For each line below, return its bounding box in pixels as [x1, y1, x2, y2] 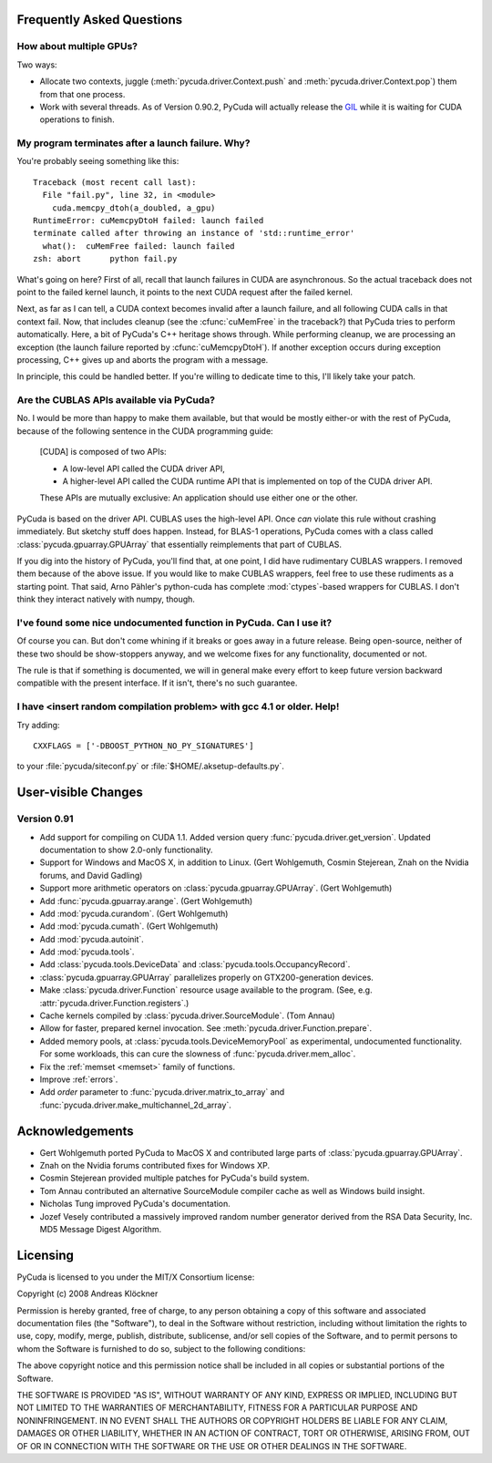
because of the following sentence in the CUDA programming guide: [16, 425, 273, 437]
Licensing [16, 1247, 75, 1262]
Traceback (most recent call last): [33, 177, 197, 187]
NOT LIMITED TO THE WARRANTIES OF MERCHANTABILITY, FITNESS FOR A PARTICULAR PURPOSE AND [16, 1402, 418, 1413]
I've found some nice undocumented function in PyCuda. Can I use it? [16, 616, 333, 629]
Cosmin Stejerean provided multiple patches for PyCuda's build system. [39, 1172, 310, 1184]
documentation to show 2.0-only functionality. [39, 844, 213, 855]
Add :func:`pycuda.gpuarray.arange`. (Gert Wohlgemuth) [39, 895, 253, 906]
